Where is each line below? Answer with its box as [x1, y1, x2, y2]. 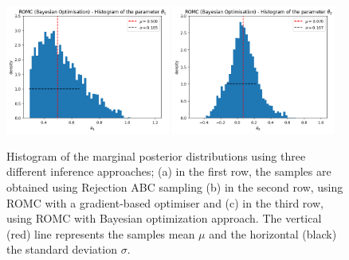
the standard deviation [6, 241, 117, 258]
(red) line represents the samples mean [6, 225, 195, 242]
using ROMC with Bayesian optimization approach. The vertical [6, 210, 322, 227]
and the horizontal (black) [209, 225, 337, 242]
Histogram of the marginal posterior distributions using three [6, 147, 306, 164]
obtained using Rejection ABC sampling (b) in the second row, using [6, 179, 343, 196]
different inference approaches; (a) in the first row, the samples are [6, 163, 331, 180]
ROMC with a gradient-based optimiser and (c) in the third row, [6, 194, 324, 211]
